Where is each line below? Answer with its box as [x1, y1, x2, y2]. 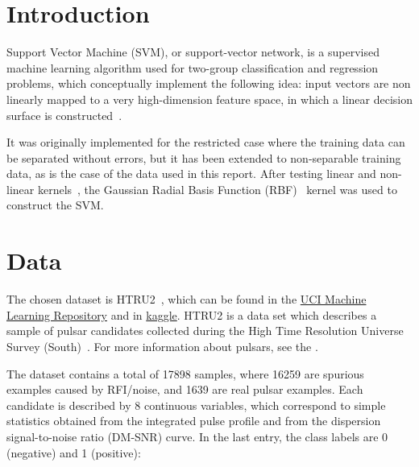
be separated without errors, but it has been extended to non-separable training [6, 149, 401, 166]
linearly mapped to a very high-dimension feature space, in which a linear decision [6, 90, 413, 107]
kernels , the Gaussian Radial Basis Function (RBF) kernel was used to [37, 180, 397, 197]
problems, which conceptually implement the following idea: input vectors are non [6, 75, 411, 92]
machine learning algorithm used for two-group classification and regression [6, 59, 379, 76]
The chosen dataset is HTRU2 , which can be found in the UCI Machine [6, 291, 367, 308]
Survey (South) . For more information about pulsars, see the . [6, 337, 318, 354]
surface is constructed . [6, 106, 122, 123]
